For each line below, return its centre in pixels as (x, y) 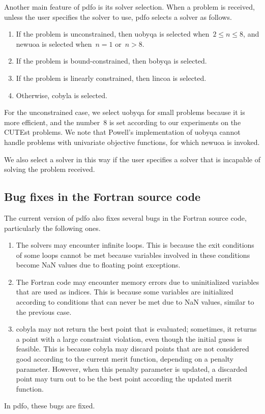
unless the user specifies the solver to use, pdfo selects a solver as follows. (118, 17)
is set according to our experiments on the (175, 122)
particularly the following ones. (52, 228)
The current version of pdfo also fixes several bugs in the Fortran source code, (125, 217)
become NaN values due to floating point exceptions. (98, 265)
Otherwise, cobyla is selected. (62, 95)
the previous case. (44, 312)
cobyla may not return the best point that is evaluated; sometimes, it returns (136, 329)
